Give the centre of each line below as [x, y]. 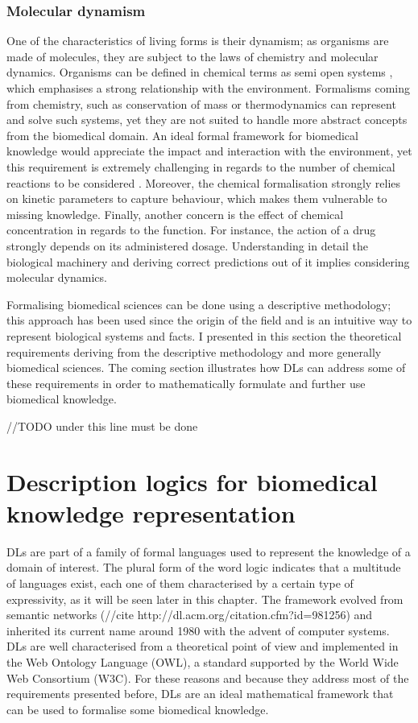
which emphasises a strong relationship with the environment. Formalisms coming [208, 88]
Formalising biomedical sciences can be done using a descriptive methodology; [199, 304]
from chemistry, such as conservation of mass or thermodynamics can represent [201, 103]
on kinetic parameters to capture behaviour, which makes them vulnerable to [197, 198]
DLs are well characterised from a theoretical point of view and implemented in [203, 646]
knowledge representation [151, 512]
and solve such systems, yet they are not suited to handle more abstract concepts [207, 120]
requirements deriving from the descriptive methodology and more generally [194, 351]
